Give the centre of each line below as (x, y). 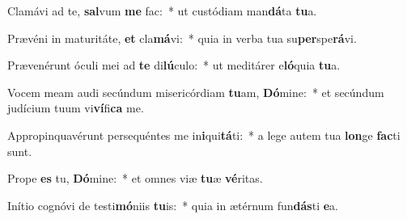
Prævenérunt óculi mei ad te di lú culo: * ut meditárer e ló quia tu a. (174, 65)
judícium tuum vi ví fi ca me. (76, 108)
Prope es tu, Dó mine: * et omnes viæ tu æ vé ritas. (135, 178)
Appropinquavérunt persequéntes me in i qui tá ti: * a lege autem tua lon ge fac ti (204, 135)
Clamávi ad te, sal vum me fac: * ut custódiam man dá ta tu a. (162, 11)
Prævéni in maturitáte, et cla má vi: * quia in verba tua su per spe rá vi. (182, 38)
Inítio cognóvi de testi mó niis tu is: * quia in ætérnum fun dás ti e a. (173, 205)
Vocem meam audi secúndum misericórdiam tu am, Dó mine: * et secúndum (196, 92)
